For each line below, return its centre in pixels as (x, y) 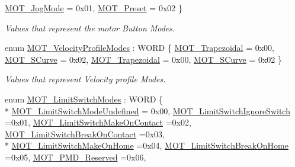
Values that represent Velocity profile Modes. (85, 79)
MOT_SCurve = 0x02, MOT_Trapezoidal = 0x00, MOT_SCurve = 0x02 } (144, 59)
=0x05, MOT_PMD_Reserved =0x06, (76, 157)
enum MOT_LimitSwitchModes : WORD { (84, 99)
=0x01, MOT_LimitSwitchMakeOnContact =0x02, (98, 122)
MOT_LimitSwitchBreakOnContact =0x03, (85, 134)
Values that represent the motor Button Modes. (90, 28)
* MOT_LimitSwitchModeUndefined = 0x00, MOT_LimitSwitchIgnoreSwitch (147, 110)
